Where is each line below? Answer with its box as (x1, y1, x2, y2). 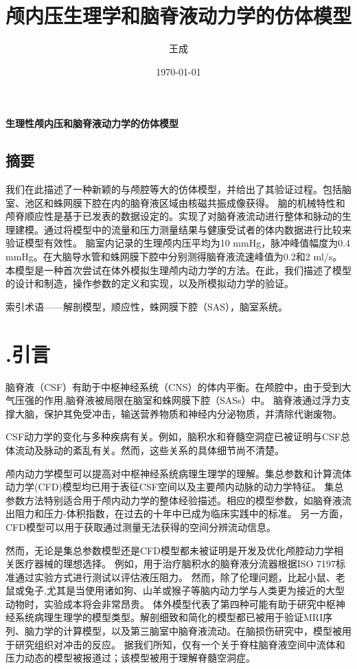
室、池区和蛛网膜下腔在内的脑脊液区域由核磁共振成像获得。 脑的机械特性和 (5, 195, 345, 209)
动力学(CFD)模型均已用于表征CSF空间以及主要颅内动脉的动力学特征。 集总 (5, 479, 344, 494)
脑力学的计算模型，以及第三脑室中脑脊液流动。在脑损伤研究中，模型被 (24, 624, 342, 638)
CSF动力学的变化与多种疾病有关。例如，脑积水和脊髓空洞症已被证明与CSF (5, 429, 341, 444)
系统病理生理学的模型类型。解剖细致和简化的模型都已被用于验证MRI (14, 610, 323, 624)
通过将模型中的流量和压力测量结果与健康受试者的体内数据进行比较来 (43, 222, 352, 236)
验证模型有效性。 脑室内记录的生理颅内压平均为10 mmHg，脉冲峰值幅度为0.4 (5, 236, 351, 250)
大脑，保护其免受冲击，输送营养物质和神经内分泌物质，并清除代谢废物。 (14, 406, 342, 420)
